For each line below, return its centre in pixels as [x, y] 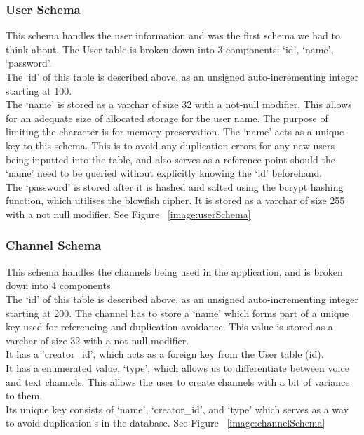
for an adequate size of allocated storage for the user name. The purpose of [167, 118]
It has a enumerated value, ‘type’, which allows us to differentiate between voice [177, 367]
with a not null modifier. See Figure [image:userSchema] [128, 214]
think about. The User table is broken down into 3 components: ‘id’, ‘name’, [170, 49]
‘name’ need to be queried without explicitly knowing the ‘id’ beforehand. [164, 173]
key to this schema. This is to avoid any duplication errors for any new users [170, 145]
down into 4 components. [60, 285]
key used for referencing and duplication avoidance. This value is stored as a [169, 327]
